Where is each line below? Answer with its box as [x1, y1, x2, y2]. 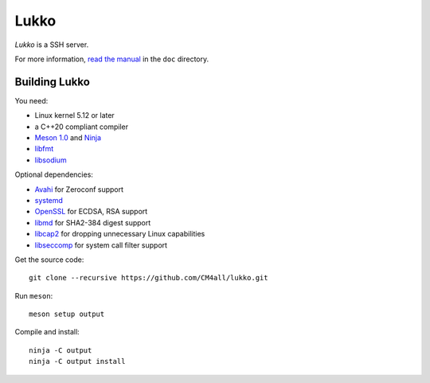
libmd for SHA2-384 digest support [34, 217, 151, 227]
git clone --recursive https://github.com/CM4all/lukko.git [29, 273, 268, 283]
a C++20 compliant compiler [34, 122, 129, 131]
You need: [14, 96, 49, 105]
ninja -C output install [29, 357, 126, 366]
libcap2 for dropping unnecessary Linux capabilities [34, 229, 205, 239]
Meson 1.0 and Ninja [34, 133, 102, 143]
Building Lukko [14, 75, 91, 88]
